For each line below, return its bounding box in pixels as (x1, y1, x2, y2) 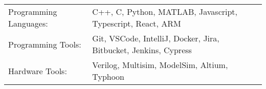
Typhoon (92, 71, 125, 82)
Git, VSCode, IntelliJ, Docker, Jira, (92, 32, 219, 44)
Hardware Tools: (8, 64, 67, 77)
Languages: (8, 17, 48, 29)
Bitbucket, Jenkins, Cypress (92, 44, 192, 56)
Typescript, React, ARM (92, 17, 181, 29)
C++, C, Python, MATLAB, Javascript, (92, 6, 238, 17)
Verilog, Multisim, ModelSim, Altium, (92, 59, 228, 71)
